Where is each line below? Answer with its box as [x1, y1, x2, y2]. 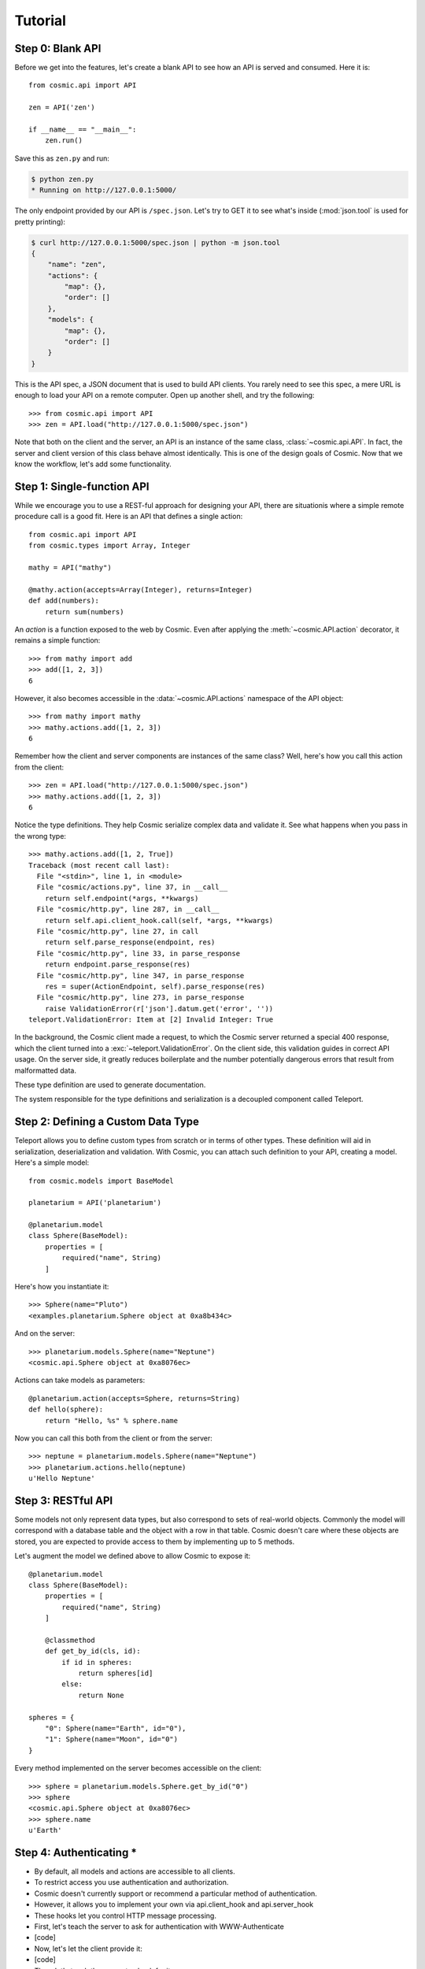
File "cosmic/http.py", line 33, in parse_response [36, 949, 240, 958]
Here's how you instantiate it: [14, 1282, 109, 1292]
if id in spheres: [61, 1658, 133, 1667]
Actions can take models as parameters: [14, 1375, 146, 1385]
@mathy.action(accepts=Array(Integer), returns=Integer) [28, 585, 253, 594]
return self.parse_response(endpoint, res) [44, 938, 216, 947]
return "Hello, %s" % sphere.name [44, 1416, 179, 1425]
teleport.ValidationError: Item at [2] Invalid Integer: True [28, 1015, 274, 1024]
